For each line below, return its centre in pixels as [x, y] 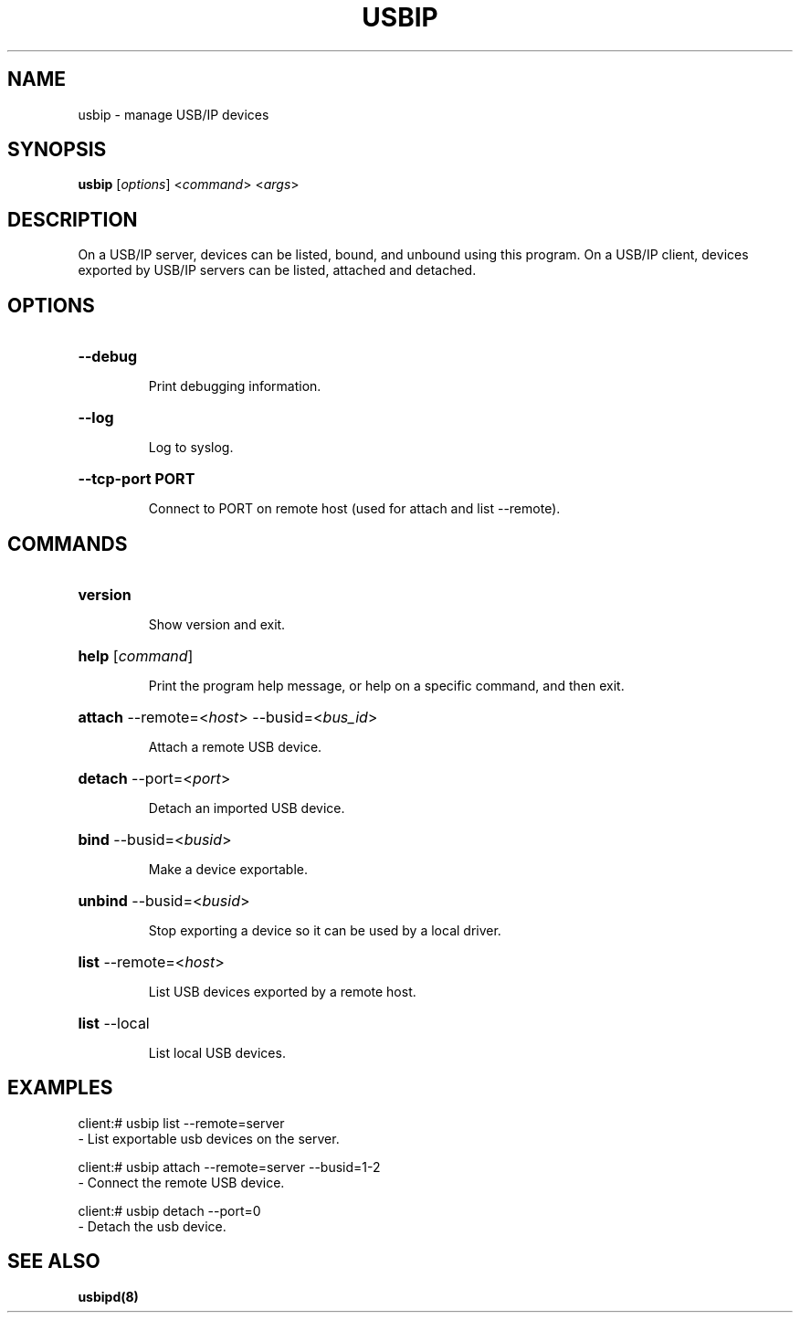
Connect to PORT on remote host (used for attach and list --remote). [354, 509]
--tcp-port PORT [137, 479]
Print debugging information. [235, 386]
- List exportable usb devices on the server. [209, 1138]
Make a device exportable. [228, 869]
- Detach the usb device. [152, 1226]
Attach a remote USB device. [235, 746]
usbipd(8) [108, 1296]
